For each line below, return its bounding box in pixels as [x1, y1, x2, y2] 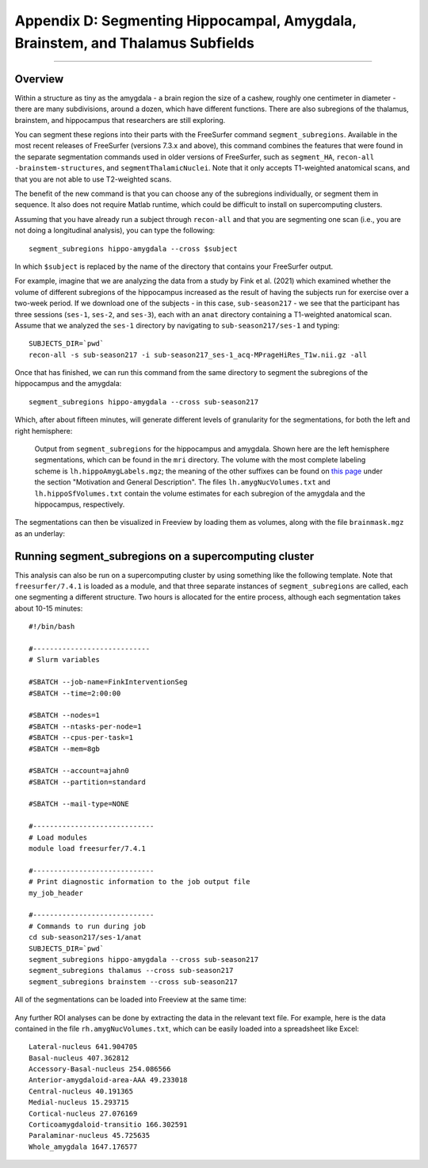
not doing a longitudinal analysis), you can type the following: [14, 226, 216, 236]
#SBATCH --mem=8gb [29, 744, 101, 753]
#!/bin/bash [29, 622, 75, 631]
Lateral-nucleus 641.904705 [29, 1043, 138, 1051]
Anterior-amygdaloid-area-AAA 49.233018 [29, 1075, 188, 1085]
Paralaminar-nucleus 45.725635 [29, 1131, 151, 1140]
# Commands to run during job [29, 921, 147, 931]
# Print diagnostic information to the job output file [29, 877, 250, 887]
